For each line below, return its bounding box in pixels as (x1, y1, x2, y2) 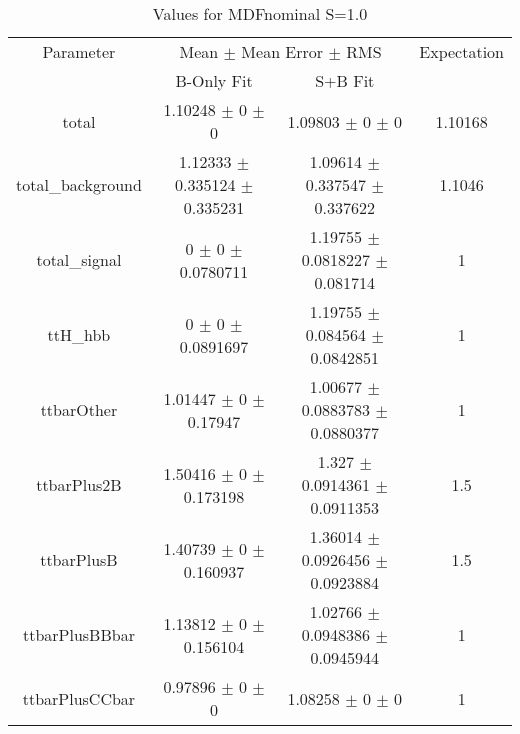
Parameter (42, 40, 116, 63)
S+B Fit (315, 69, 375, 92)
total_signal (36, 248, 122, 271)
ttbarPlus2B (36, 473, 122, 496)
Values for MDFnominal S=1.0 (152, 2, 368, 25)
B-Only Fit (175, 69, 253, 92)
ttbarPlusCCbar (22, 686, 136, 710)
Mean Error (241, 40, 324, 63)
